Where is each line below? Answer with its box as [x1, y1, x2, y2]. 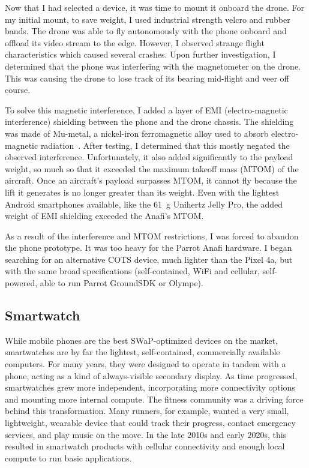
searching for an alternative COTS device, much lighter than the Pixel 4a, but [5, 253, 293, 265]
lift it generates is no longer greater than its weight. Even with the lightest [5, 185, 280, 198]
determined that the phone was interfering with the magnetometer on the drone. [5, 59, 301, 72]
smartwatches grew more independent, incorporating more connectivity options [5, 381, 295, 394]
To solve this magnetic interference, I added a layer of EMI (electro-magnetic [5, 103, 288, 116]
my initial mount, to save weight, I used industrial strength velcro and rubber [5, 13, 290, 25]
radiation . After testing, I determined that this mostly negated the [40, 139, 290, 151]
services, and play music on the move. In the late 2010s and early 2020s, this [5, 428, 287, 440]
